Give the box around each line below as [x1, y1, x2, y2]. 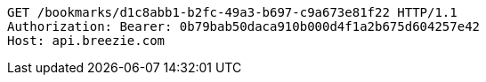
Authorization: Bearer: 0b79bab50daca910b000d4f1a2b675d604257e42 [7, 19, 481, 34]
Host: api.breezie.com [7, 34, 166, 48]
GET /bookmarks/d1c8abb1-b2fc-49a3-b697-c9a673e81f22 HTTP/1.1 [7, 5, 458, 19]
